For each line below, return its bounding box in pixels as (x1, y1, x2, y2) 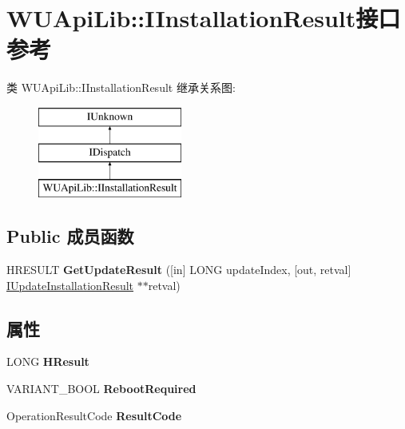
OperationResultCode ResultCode (6, 407, 182, 423)
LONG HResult (6, 353, 89, 370)
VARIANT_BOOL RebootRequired (6, 380, 197, 397)
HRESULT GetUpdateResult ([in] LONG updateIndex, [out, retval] (6, 261, 351, 278)
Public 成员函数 (6, 224, 134, 248)
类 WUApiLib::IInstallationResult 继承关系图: (6, 79, 236, 96)
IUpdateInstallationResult (6, 276, 134, 293)
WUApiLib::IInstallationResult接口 (6, 2, 401, 34)
